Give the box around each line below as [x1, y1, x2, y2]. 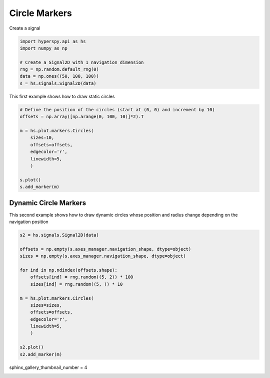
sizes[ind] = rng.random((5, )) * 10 [30, 281, 123, 287]
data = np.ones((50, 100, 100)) [19, 73, 99, 79]
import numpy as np [19, 45, 67, 51]
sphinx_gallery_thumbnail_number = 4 [9, 364, 87, 370]
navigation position [9, 219, 48, 225]
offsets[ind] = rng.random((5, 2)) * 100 [30, 274, 133, 280]
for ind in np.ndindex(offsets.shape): [19, 267, 117, 273]
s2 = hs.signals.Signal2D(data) [19, 232, 99, 238]
